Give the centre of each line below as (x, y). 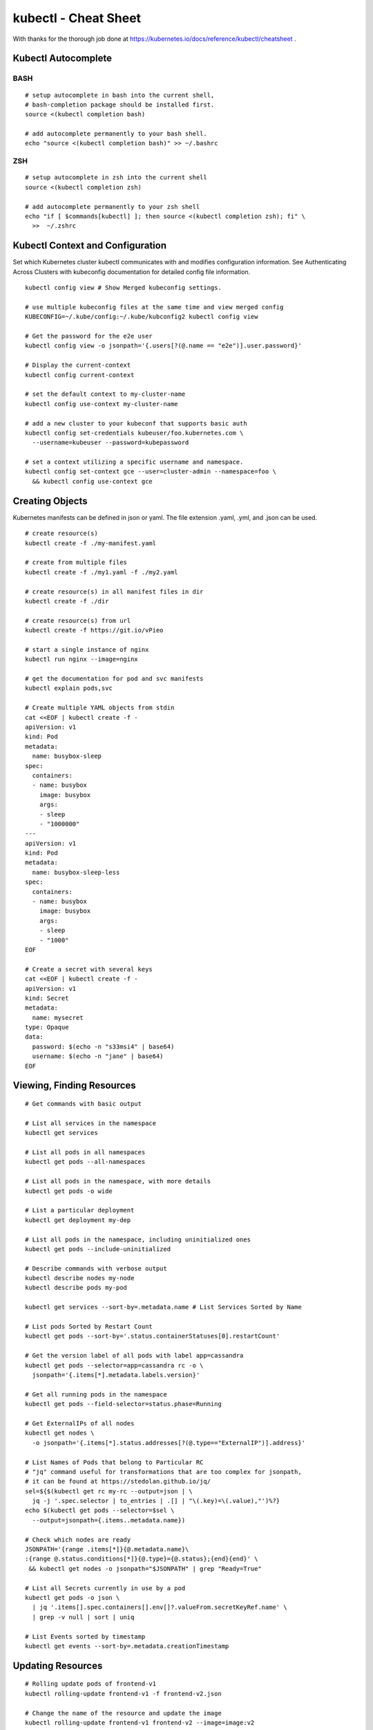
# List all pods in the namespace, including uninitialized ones (138, 1239)
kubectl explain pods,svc (69, 688)
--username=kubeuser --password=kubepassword (111, 443)
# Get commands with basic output (83, 1104)
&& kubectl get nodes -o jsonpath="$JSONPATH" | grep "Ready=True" (145, 1568)
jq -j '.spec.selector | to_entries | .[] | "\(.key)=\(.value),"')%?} (156, 1501)
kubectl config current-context (80, 375)
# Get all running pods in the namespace (96, 1394)
